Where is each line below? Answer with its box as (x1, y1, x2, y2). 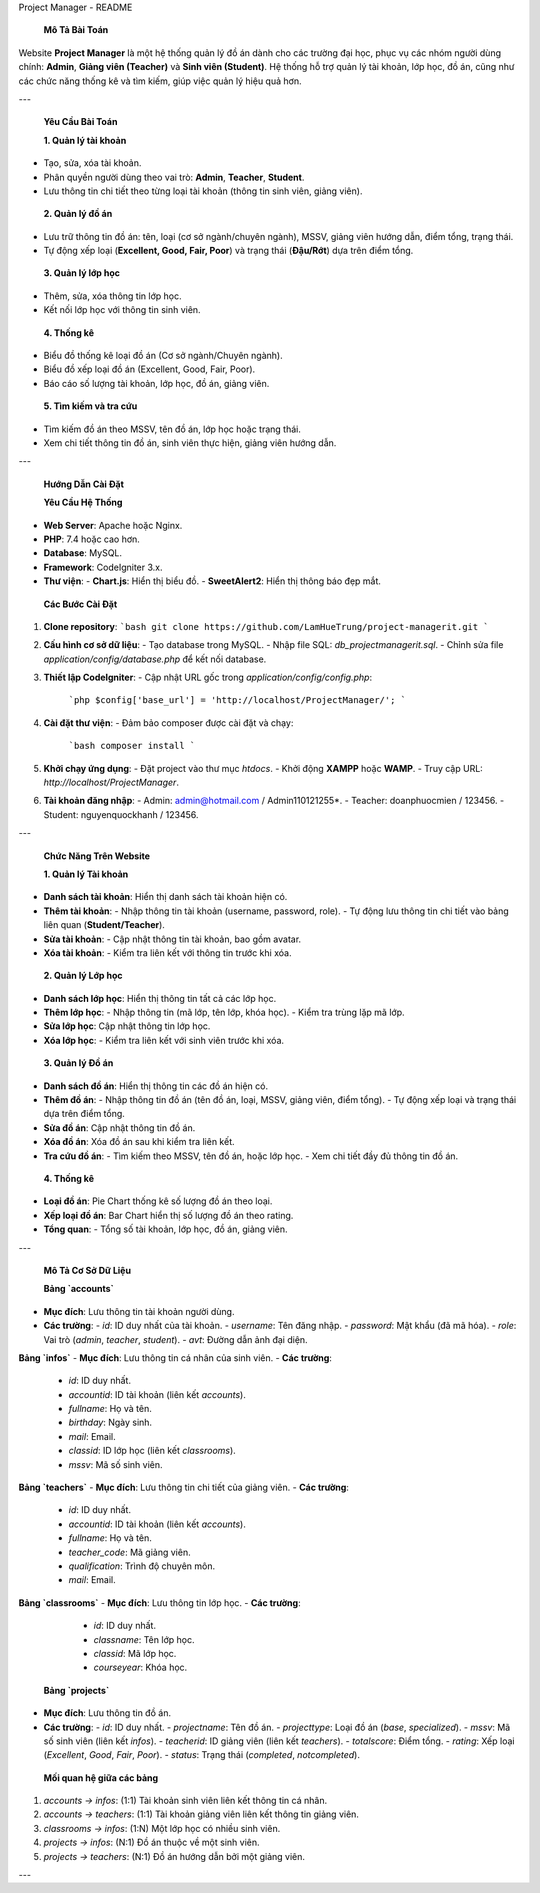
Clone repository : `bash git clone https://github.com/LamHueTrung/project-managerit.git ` (43, 620, 489, 632)
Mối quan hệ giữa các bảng (43, 1771, 159, 1784)
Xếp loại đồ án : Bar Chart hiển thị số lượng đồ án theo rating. (43, 1209, 294, 1221)
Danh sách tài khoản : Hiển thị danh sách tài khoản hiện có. (43, 891, 288, 903)
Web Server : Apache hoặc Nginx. (43, 519, 183, 531)
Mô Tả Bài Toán (43, 24, 109, 36)
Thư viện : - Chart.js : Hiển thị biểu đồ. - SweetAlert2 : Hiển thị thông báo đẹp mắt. (43, 575, 382, 587)
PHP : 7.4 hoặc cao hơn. (43, 533, 140, 545)
